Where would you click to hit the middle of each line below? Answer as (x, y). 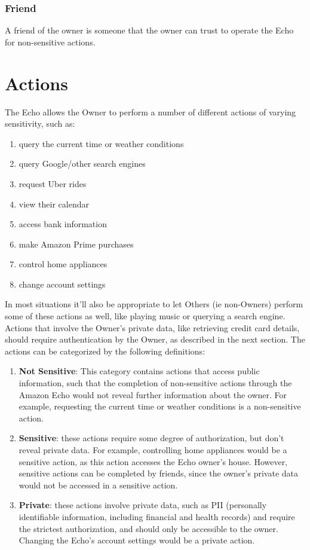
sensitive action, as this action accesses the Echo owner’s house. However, (153, 461)
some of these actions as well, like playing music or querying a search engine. (145, 316)
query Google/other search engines (82, 164)
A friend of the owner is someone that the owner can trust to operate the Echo (149, 30)
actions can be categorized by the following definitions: (105, 351)
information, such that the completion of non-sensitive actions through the (155, 383)
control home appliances (63, 264)
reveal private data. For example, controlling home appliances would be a (153, 450)
